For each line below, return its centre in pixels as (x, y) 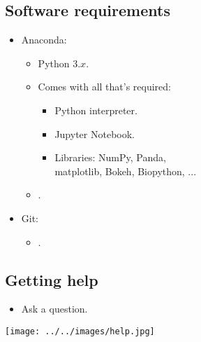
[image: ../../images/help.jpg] (80, 331)
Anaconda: (44, 40)
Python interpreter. (96, 110)
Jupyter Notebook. (95, 134)
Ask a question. (54, 309)
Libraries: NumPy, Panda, (110, 157)
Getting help (52, 279)
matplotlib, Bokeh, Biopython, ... (126, 171)
